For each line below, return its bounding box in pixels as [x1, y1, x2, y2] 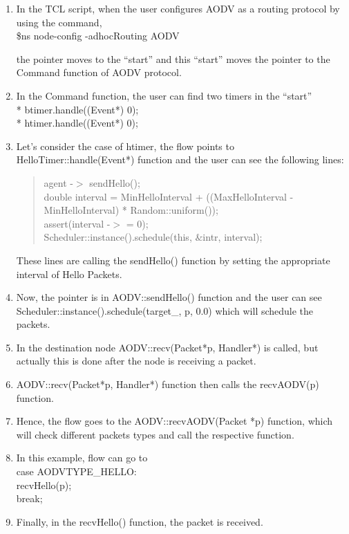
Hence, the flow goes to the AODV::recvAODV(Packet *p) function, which [16, 414, 333, 428]
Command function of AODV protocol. [16, 65, 182, 80]
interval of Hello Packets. [16, 266, 122, 281]
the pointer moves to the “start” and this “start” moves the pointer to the [16, 51, 330, 66]
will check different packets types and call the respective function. [16, 427, 294, 441]
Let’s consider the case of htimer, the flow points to [16, 138, 234, 153]
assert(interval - [44, 216, 111, 230]
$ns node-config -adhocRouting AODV [16, 28, 180, 43]
